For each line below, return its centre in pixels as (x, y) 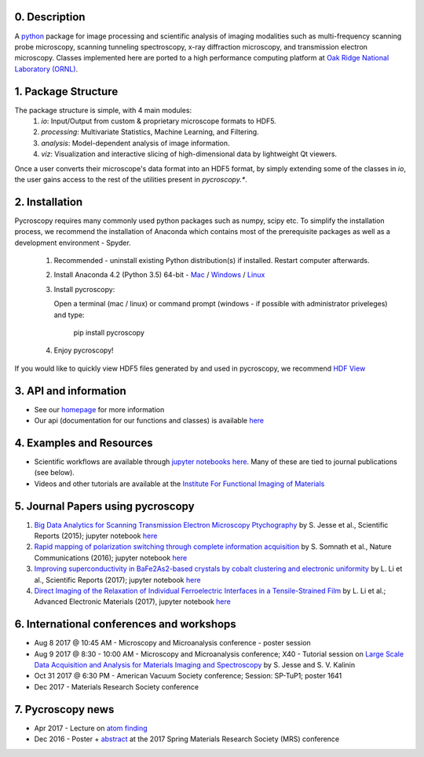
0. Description (50, 17)
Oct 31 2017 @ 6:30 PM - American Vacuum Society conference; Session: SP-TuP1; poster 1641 (188, 676)
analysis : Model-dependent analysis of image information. (136, 143)
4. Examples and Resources (84, 442)
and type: (69, 315)
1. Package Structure (66, 91)
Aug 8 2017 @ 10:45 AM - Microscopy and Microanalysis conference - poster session (173, 643)
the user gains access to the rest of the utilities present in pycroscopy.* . (131, 179)
